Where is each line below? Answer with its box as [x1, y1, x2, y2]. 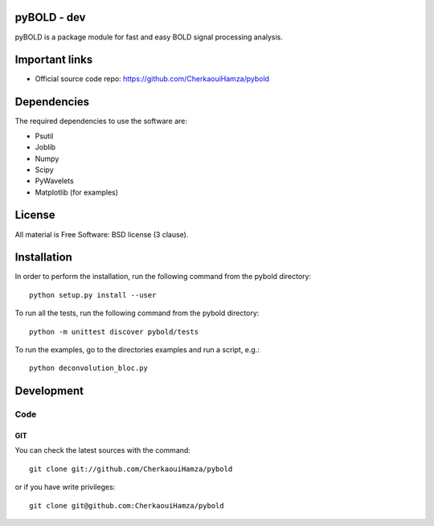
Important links [14, 53, 93, 67]
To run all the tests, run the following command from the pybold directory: [14, 308, 260, 318]
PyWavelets [35, 176, 74, 186]
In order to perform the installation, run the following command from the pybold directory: [14, 272, 312, 281]
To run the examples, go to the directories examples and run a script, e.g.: [14, 345, 260, 355]
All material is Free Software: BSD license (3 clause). [14, 229, 189, 239]
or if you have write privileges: [14, 483, 116, 492]
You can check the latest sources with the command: [14, 446, 190, 455]
